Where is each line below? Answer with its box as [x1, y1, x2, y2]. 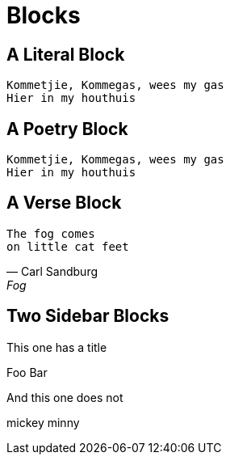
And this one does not [6, 390, 123, 404]
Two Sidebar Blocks [6, 306, 169, 327]
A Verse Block [6, 192, 122, 214]
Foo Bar [6, 365, 48, 379]
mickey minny [6, 415, 80, 429]
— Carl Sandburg [6, 264, 98, 278]
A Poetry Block [6, 118, 128, 139]
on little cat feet [6, 239, 129, 253]
